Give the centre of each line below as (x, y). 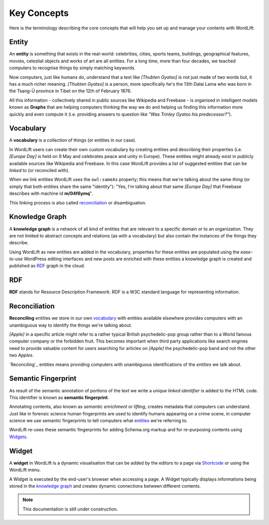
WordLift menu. (25, 470)
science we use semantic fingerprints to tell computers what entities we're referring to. (98, 421)
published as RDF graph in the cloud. (47, 266)
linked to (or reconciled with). (39, 171)
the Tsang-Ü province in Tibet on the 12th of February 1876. (70, 91)
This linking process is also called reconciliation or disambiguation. (78, 202)
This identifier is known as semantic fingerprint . (59, 397)
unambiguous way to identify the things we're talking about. (70, 325)
